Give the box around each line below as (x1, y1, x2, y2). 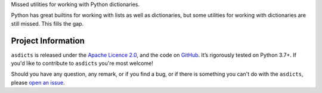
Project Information (11, 36, 85, 46)
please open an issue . (11, 79, 65, 86)
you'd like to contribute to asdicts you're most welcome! (11, 60, 153, 67)
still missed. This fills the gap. (11, 20, 83, 27)
